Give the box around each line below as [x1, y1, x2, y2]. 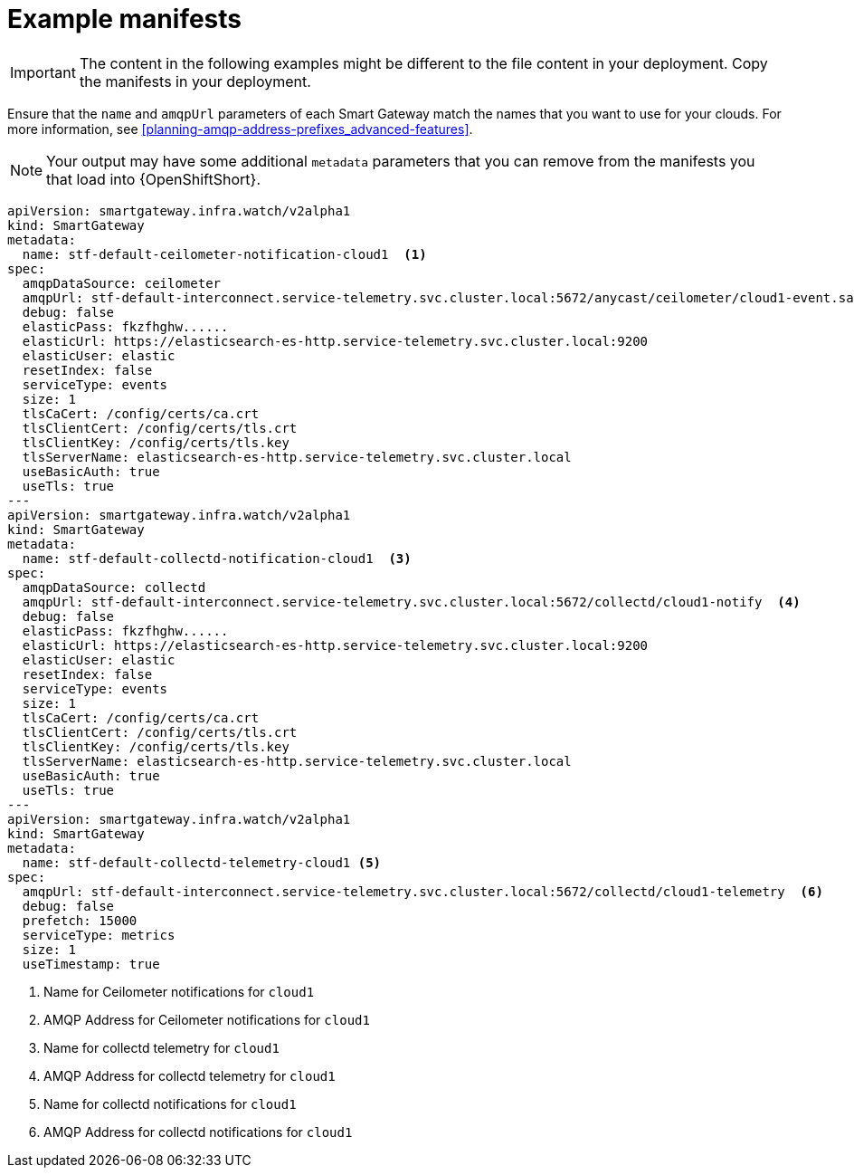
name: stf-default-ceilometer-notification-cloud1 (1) [22, 246, 427, 262]
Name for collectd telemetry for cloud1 [43, 1039, 280, 1056]
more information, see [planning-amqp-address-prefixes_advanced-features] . [7, 120, 473, 137]
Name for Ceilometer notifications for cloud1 [43, 983, 315, 999]
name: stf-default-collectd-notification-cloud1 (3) [22, 550, 412, 566]
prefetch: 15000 [22, 912, 138, 928]
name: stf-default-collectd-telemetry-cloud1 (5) [22, 855, 382, 870]
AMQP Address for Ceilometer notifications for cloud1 [43, 1011, 370, 1027]
